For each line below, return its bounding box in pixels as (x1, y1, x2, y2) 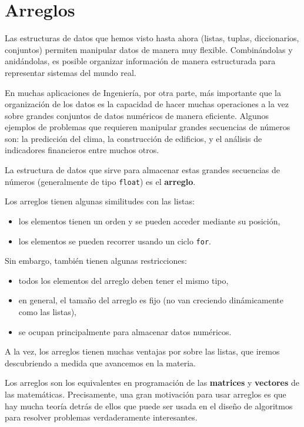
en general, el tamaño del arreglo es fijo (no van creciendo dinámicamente (18, 294, 283, 306)
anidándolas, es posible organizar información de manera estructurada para (5, 55, 276, 67)
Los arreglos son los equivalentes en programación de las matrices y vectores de (5, 376, 299, 389)
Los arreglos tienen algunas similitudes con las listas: (5, 195, 195, 207)
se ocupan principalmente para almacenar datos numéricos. (18, 325, 232, 337)
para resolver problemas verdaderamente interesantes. (5, 411, 198, 423)
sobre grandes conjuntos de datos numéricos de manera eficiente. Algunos (5, 109, 269, 121)
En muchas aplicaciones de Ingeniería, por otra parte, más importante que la (5, 86, 282, 98)
